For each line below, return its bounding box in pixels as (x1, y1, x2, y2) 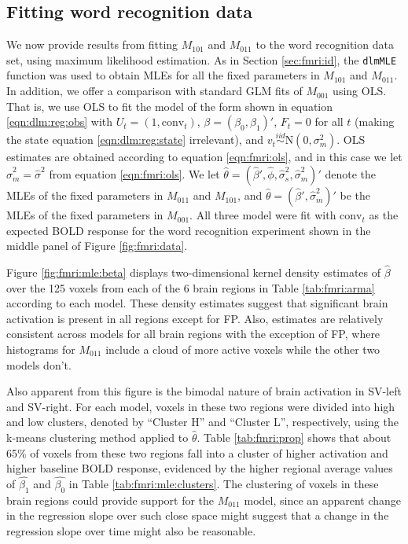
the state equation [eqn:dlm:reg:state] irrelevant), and (6, 131, 263, 148)
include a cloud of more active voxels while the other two (105, 341, 380, 358)
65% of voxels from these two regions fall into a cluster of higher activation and (6, 444, 388, 461)
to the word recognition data (255, 36, 394, 53)
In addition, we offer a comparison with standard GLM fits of (6, 83, 303, 99)
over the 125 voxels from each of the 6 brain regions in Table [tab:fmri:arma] (6, 279, 375, 296)
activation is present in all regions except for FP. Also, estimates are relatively (6, 310, 384, 326)
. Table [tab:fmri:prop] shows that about (197, 428, 391, 445)
